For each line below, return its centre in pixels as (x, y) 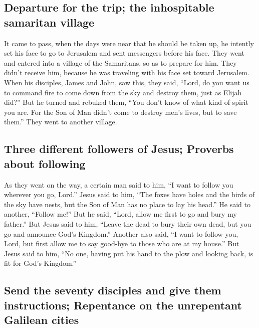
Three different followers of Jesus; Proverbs (119, 149)
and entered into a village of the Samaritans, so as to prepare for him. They (120, 62)
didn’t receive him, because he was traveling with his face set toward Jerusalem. (127, 72)
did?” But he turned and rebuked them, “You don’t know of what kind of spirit (126, 102)
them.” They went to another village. (61, 122)
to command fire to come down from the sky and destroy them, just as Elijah (123, 92)
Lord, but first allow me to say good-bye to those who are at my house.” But (122, 243)
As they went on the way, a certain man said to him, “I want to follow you (119, 184)
